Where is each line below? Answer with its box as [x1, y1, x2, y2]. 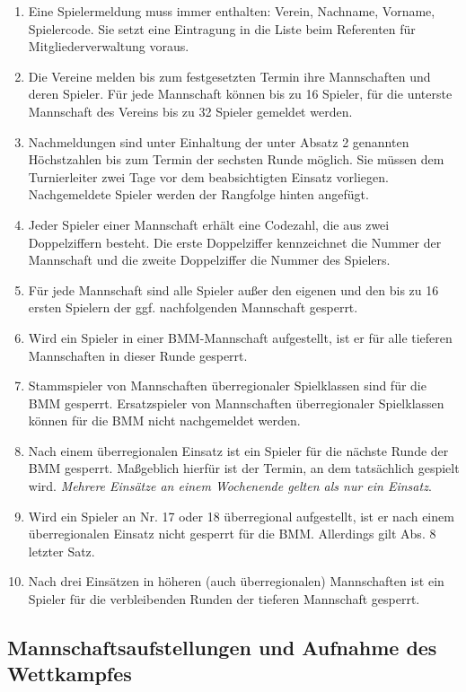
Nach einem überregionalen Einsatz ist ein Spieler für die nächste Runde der [28, 441, 449, 460]
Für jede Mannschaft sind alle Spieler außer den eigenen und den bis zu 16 [28, 280, 439, 299]
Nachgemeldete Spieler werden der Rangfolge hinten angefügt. [28, 185, 369, 204]
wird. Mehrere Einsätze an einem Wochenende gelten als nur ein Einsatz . [28, 477, 432, 495]
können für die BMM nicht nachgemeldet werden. [28, 411, 301, 430]
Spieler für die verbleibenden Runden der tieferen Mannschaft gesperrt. [28, 590, 420, 609]
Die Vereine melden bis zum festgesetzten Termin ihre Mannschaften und [28, 66, 431, 85]
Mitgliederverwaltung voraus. [28, 37, 189, 56]
